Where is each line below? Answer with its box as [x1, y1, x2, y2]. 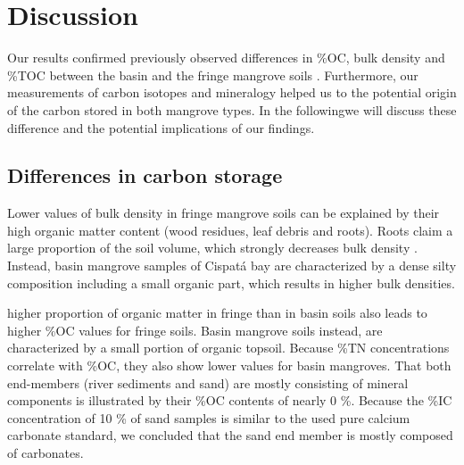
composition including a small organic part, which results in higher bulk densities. [7, 273, 455, 292]
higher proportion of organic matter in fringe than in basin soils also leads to [7, 303, 427, 322]
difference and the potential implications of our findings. [7, 118, 315, 137]
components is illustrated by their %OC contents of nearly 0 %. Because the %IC [7, 391, 452, 410]
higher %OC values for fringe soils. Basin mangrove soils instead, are [7, 320, 383, 339]
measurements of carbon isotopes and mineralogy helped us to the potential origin [7, 83, 457, 102]
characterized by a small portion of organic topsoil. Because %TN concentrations [7, 338, 450, 357]
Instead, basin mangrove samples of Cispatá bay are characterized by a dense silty [7, 256, 457, 275]
